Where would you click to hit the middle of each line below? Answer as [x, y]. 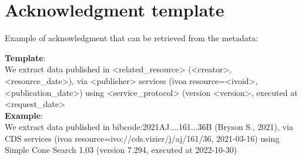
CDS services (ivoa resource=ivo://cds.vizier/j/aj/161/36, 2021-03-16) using [142, 138]
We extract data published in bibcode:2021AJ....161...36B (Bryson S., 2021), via [149, 127]
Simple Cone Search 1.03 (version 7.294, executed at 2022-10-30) [121, 150]
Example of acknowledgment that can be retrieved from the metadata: [132, 38]
